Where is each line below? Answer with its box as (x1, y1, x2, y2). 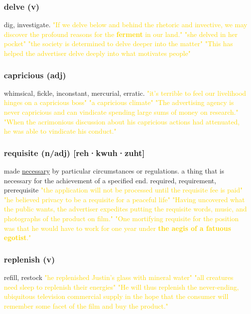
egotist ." (4, 232, 31, 243)
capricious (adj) (4, 69, 67, 81)
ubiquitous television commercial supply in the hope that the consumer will (4, 291, 229, 301)
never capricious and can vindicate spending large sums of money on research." (4, 107, 238, 117)
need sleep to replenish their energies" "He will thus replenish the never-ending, (4, 281, 239, 292)
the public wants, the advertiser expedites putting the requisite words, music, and (4, 204, 247, 214)
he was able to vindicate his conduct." (4, 126, 117, 136)
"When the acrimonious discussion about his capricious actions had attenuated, (4, 116, 240, 126)
